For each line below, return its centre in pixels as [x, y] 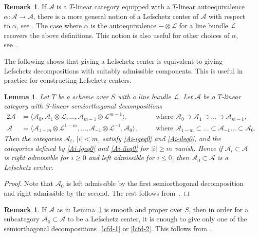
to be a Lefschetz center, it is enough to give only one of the [157, 219]
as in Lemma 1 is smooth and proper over [120, 209]
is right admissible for [37, 157]
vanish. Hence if [199, 148]
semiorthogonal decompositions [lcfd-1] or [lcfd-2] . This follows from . [108, 228]
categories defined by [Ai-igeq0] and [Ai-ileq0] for [76, 148]
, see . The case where [49, 26]
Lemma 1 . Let [27, 96]
